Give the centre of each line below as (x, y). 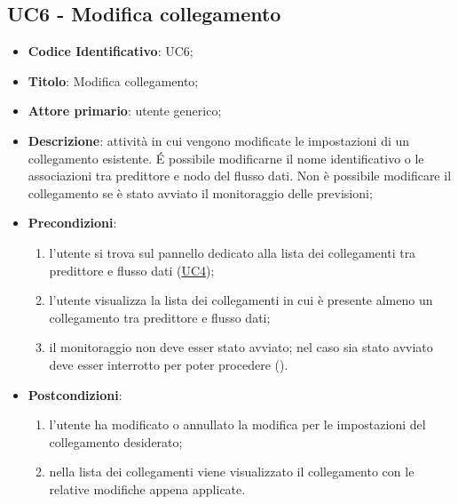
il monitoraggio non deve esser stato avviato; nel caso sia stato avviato (241, 347)
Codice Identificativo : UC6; (111, 51)
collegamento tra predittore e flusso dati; (160, 317)
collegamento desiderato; (116, 441)
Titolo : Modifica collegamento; (113, 80)
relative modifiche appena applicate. (147, 488)
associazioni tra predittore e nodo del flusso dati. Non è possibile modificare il (240, 176)
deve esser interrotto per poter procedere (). (169, 364)
